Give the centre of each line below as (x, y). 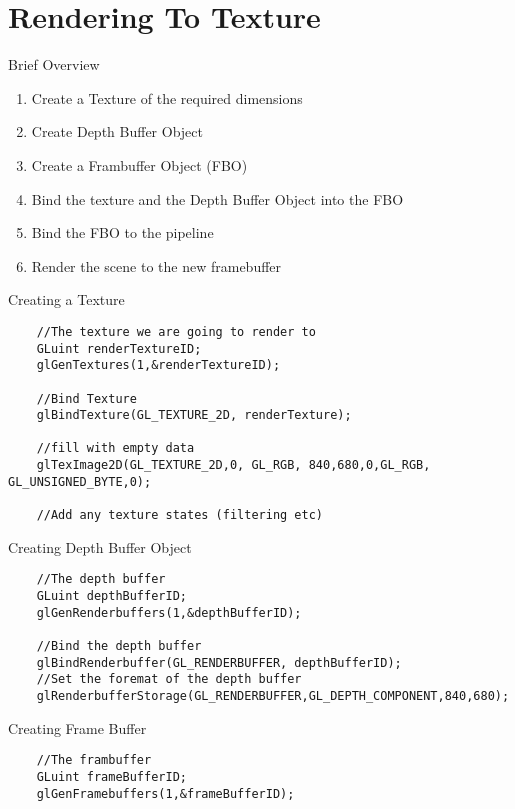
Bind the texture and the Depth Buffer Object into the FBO (217, 198)
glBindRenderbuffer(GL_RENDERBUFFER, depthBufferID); (219, 662)
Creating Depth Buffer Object (100, 546)
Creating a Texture (66, 299)
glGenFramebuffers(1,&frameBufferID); (165, 793)
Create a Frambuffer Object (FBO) (139, 164)
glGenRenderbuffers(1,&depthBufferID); (169, 612)
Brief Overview (54, 64)
